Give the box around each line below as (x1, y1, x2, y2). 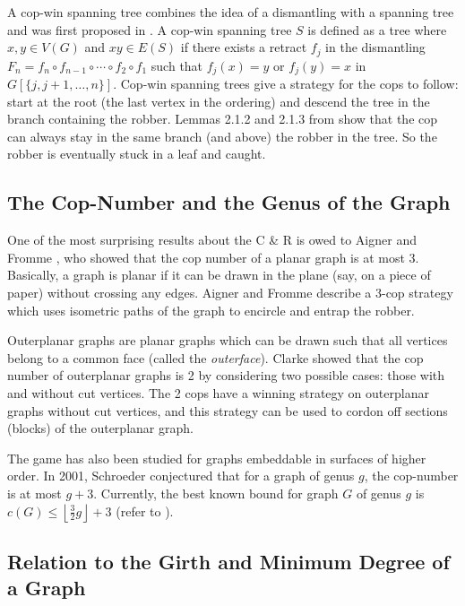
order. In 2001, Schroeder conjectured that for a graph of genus (7, 466, 355, 485)
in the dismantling (325, 38, 426, 56)
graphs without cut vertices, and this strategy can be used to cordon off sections (7, 401, 448, 420)
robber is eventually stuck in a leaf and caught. (7, 144, 266, 163)
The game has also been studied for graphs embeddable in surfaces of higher (7, 448, 426, 467)
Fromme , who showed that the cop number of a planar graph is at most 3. (7, 247, 419, 266)
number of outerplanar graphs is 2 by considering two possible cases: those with (7, 366, 445, 385)
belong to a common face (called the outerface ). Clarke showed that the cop (7, 348, 424, 367)
